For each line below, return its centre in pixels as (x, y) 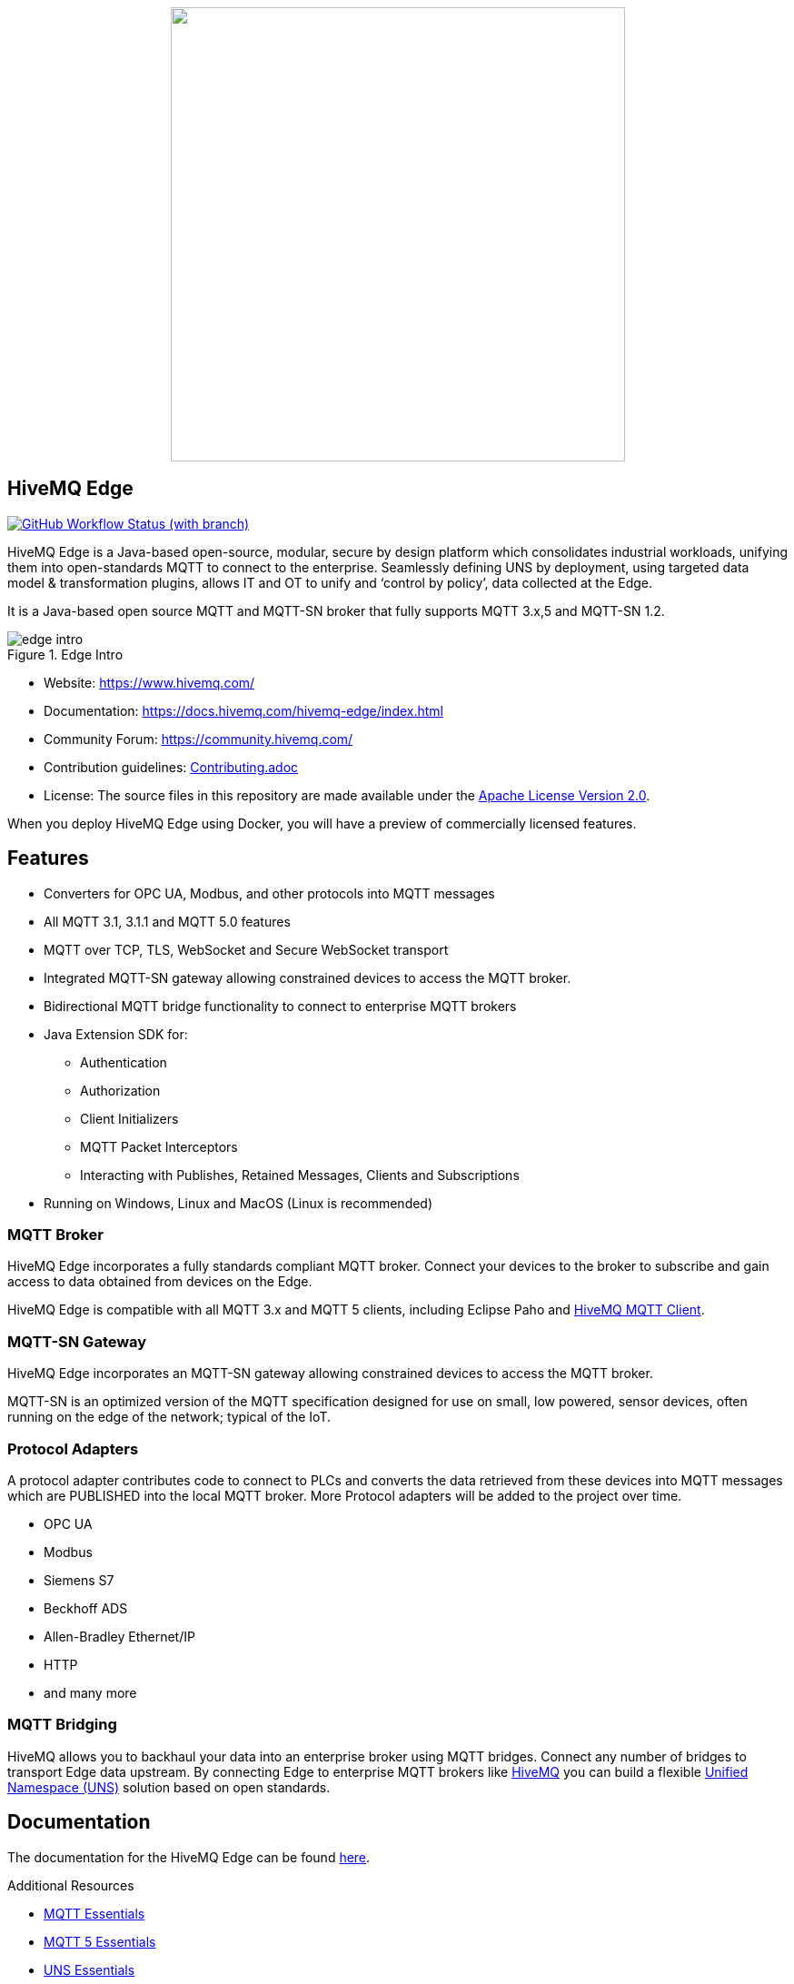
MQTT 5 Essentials (100, 1941)
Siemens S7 (79, 1580)
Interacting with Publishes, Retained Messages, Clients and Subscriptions (300, 1175)
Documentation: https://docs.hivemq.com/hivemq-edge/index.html (243, 710)
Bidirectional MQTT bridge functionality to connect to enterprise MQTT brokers (280, 1006)
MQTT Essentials (94, 1913)
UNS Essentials (89, 1969)
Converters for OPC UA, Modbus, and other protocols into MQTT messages (269, 893)
